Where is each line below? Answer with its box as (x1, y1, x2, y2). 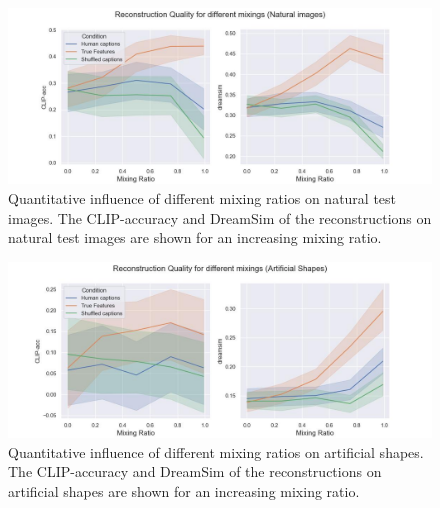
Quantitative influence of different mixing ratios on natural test (8, 187, 397, 208)
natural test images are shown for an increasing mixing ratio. (8, 227, 382, 248)
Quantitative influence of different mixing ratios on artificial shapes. (8, 441, 424, 462)
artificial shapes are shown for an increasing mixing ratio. (8, 480, 360, 501)
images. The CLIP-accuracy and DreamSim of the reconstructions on (8, 207, 432, 228)
